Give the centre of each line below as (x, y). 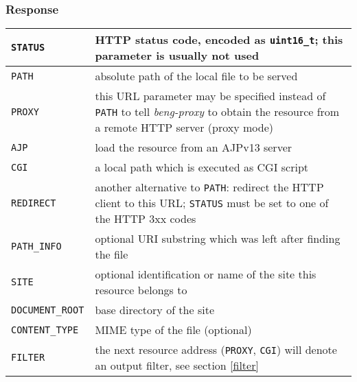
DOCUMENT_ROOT (48, 310)
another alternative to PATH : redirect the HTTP (209, 187)
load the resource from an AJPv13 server (194, 147)
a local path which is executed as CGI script (202, 167)
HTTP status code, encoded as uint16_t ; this (219, 40)
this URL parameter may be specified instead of (210, 96)
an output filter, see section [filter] (177, 366)
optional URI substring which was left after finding (218, 239)
